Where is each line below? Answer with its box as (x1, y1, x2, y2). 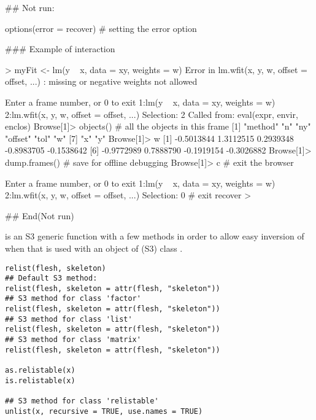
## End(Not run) (5, 209, 74, 222)
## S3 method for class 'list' (5, 314, 133, 324)
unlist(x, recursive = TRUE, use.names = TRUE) (5, 406, 203, 416)
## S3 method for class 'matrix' (5, 335, 141, 344)
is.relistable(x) (5, 376, 75, 385)
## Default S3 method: (5, 274, 98, 283)
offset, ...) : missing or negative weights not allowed (5, 75, 198, 88)
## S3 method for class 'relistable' (5, 397, 159, 406)
